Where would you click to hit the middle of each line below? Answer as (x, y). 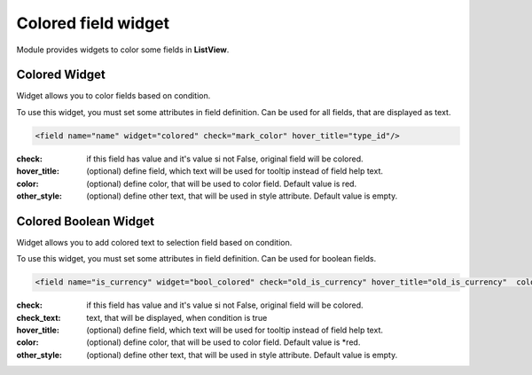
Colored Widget (61, 75)
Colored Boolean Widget (86, 221)
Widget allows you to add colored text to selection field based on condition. (154, 242)
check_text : (39, 317)
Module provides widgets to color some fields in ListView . (123, 50)
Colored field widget (93, 23)
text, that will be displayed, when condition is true (177, 317)
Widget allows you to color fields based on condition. (113, 96)
